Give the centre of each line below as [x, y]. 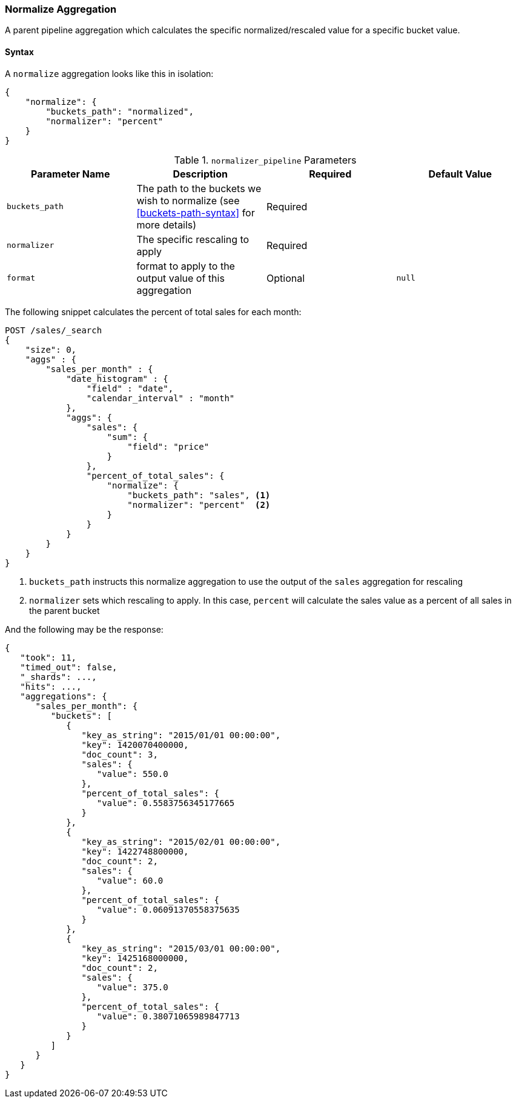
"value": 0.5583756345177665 [166, 803]
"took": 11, [48, 657]
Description [200, 174]
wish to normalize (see [188, 200]
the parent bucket [64, 610]
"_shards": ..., [58, 677]
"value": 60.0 [130, 880]
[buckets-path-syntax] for [196, 212]
